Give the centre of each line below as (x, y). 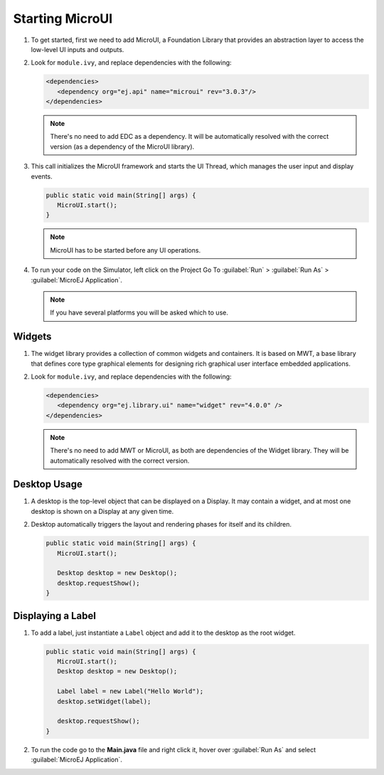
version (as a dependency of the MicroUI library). (122, 147)
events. (42, 176)
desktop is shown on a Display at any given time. (102, 511)
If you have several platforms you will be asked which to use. (139, 312)
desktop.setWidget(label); (104, 701)
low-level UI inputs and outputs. (78, 49)
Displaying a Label (54, 616)
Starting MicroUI (63, 19)
